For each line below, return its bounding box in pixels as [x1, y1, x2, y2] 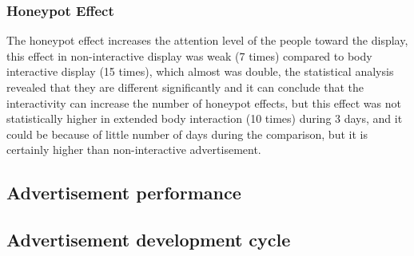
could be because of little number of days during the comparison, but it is [6, 125, 368, 142]
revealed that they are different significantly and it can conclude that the [6, 79, 364, 95]
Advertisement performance [6, 180, 241, 205]
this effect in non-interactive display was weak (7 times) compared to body [6, 47, 372, 64]
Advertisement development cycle [6, 227, 291, 252]
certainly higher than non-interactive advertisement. [6, 141, 261, 158]
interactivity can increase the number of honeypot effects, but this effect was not [6, 94, 401, 111]
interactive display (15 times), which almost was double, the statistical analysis [6, 63, 394, 80]
